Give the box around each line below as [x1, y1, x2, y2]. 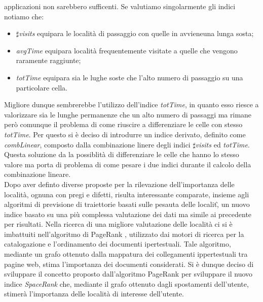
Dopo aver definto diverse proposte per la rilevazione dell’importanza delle [4, 178, 235, 189]
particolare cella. [16, 82, 67, 93]
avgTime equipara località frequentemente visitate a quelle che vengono [16, 45, 238, 55]
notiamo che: [4, 11, 44, 21]
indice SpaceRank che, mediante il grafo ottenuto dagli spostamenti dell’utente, [4, 278, 249, 289]
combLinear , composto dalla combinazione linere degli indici [4, 139, 191, 149]
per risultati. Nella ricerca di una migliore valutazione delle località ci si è [4, 219, 233, 229]
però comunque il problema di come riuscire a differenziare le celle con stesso [4, 119, 243, 130]
